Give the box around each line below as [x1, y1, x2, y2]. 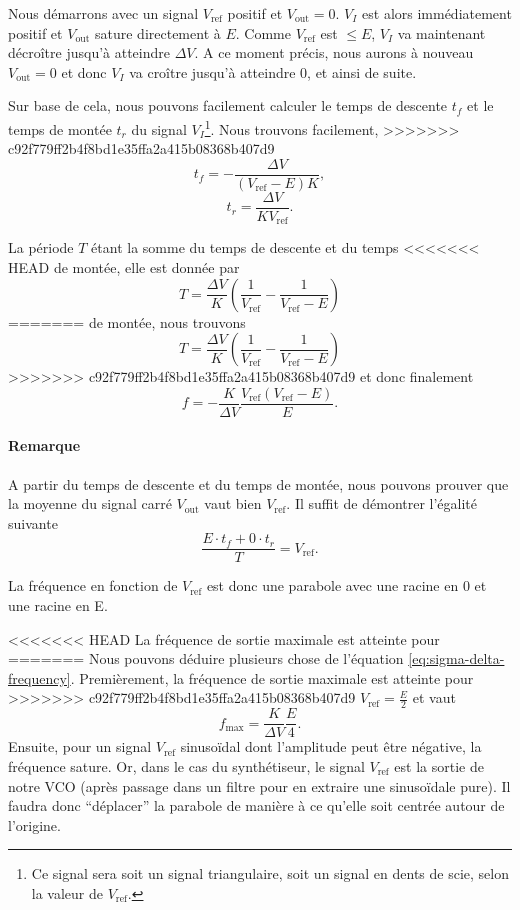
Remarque [8, 435, 81, 456]
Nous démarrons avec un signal [8, 3, 199, 23]
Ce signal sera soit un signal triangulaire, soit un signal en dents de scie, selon [31, 863, 509, 884]
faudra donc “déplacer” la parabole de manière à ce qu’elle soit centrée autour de [8, 795, 505, 816]
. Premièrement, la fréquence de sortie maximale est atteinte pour [70, 667, 474, 688]
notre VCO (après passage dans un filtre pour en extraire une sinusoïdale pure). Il [8, 775, 511, 796]
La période [8, 237, 74, 258]
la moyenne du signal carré [8, 493, 172, 514]
